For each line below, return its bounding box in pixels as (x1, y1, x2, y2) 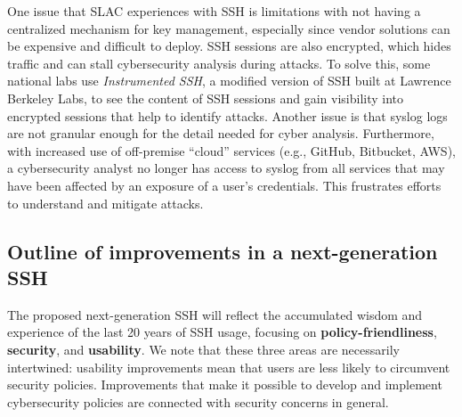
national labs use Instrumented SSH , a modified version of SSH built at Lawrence (7, 71, 451, 90)
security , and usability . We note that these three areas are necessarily (7, 339, 400, 358)
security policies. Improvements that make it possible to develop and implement (7, 375, 442, 394)
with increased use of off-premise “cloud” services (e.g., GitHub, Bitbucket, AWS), (7, 141, 456, 159)
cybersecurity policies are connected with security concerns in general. (7, 392, 389, 411)
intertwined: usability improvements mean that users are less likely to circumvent (7, 357, 450, 376)
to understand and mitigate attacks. (7, 193, 204, 212)
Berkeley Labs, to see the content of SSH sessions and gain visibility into (7, 88, 404, 107)
